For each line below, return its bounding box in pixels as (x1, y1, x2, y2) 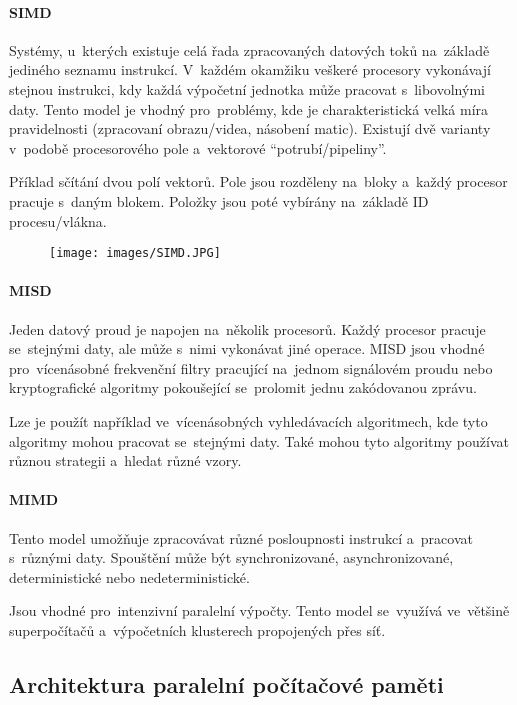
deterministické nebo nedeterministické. (9, 566, 250, 587)
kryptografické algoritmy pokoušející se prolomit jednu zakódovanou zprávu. (9, 377, 477, 398)
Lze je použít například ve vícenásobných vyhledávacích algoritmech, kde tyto (9, 410, 488, 431)
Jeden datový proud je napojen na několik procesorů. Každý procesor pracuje (9, 318, 486, 339)
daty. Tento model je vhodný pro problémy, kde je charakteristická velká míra (9, 98, 489, 119)
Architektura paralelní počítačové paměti (9, 668, 444, 699)
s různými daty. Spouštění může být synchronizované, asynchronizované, (9, 547, 454, 568)
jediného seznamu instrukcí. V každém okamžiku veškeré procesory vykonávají (9, 59, 491, 80)
